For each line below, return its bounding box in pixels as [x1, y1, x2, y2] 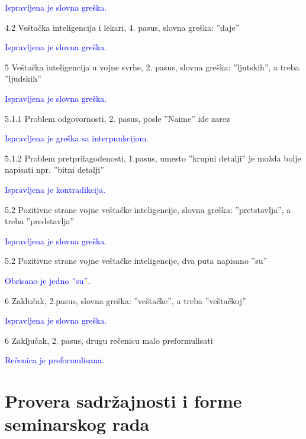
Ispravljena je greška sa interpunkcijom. [5, 132, 149, 144]
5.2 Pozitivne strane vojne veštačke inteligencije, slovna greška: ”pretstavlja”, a [5, 203, 291, 215]
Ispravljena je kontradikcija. [5, 183, 106, 195]
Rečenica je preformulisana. [5, 354, 104, 366]
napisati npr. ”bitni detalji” [5, 163, 104, 176]
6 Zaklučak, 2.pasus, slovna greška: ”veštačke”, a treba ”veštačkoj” [5, 294, 246, 306]
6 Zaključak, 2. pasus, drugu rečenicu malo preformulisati [5, 334, 213, 346]
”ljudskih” [5, 72, 41, 85]
